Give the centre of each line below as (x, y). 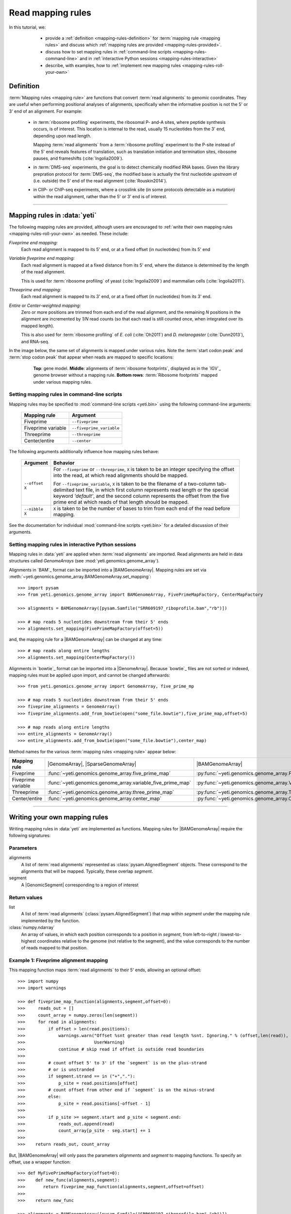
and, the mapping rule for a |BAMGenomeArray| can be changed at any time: (86, 640)
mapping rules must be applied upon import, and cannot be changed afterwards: (89, 675)
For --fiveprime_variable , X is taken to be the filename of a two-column (135, 484)
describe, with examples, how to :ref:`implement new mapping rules (113, 65)
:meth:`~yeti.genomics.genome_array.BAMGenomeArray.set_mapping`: (80, 577)
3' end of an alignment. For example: (46, 111)
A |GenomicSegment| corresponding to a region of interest (80, 885)
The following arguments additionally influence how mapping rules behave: (84, 452)
